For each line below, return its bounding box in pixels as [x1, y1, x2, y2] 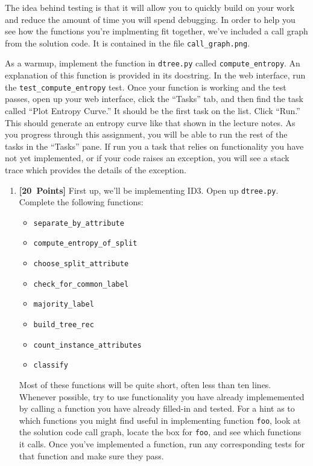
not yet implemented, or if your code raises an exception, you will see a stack [5, 152, 289, 164]
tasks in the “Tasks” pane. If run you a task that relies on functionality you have [5, 139, 304, 152]
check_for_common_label [33, 279, 129, 289]
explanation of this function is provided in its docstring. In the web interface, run [5, 69, 306, 81]
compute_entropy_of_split [33, 239, 138, 248]
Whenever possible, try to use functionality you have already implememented [19, 390, 305, 403]
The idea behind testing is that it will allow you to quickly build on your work [5, 1, 295, 13]
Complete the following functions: [19, 196, 144, 208]
